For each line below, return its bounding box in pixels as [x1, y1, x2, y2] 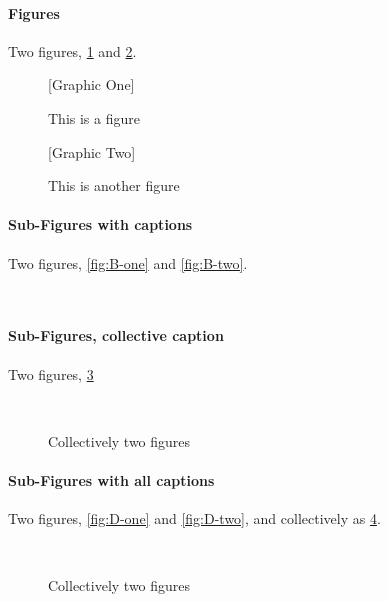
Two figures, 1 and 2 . [8, 40, 137, 61]
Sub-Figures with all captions [8, 469, 215, 490]
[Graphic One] [48, 74, 135, 95]
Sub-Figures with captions [8, 214, 193, 235]
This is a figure [48, 107, 140, 128]
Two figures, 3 [8, 363, 94, 384]
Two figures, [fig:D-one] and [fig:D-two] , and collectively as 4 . [8, 508, 381, 529]
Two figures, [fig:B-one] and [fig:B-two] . [8, 252, 248, 273]
